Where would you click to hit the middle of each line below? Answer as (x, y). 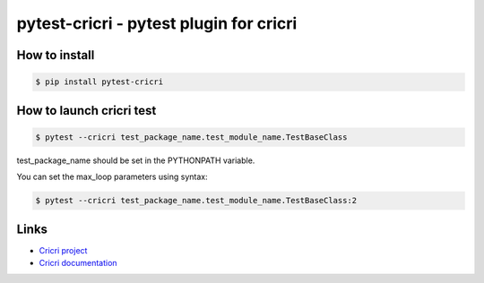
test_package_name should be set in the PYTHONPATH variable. (136, 160)
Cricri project (63, 250)
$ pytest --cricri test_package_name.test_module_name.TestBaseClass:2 (196, 201)
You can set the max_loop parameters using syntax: (112, 177)
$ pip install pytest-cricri (99, 82)
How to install (56, 55)
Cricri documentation (78, 263)
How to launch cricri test (86, 111)
